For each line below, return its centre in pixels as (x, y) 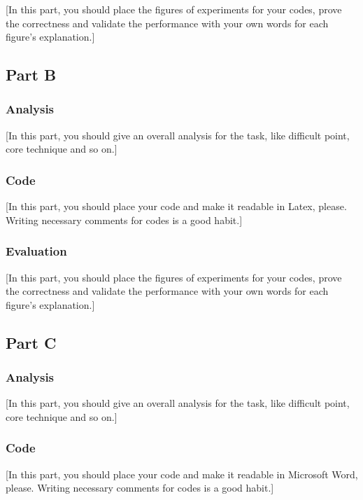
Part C (31, 342)
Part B (31, 75)
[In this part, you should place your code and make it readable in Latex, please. (176, 206)
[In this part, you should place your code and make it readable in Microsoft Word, (182, 474)
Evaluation (36, 251)
